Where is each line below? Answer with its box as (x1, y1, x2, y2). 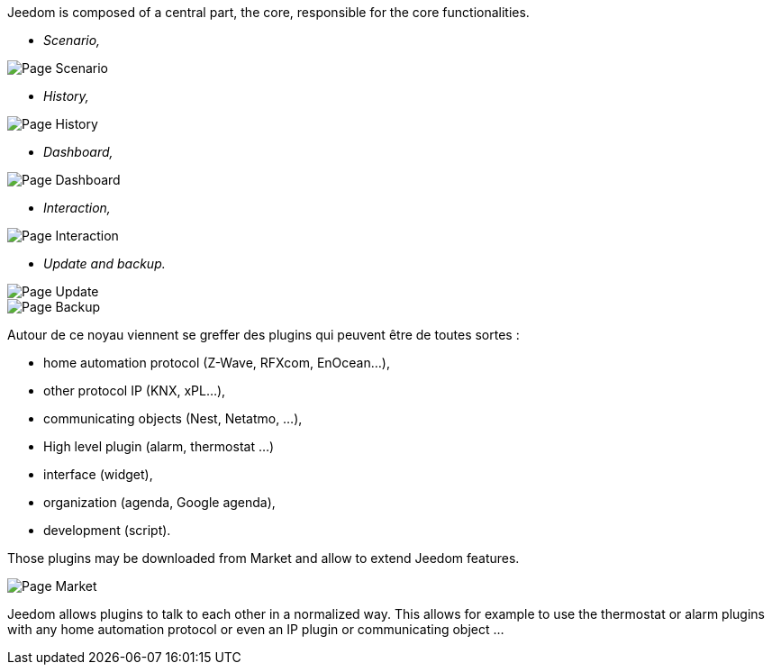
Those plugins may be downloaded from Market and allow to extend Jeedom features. (7, 550, 520, 566)
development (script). (43, 522, 171, 538)
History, (43, 88, 89, 104)
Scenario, (43, 32, 101, 48)
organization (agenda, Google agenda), (43, 495, 276, 510)
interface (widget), (43, 467, 153, 482)
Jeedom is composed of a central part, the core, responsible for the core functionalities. (7, 5, 530, 20)
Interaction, (43, 200, 111, 215)
